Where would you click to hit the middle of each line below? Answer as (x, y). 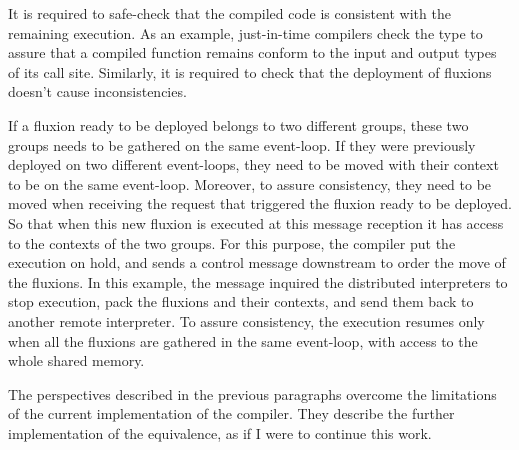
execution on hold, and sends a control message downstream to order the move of (257, 262)
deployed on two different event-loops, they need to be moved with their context (253, 164)
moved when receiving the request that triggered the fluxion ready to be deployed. (260, 203)
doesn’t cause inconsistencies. (97, 91)
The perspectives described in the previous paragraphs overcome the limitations (252, 393)
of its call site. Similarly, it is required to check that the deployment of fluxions (250, 71)
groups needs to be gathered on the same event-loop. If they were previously (242, 144)
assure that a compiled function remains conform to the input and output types (252, 52)
